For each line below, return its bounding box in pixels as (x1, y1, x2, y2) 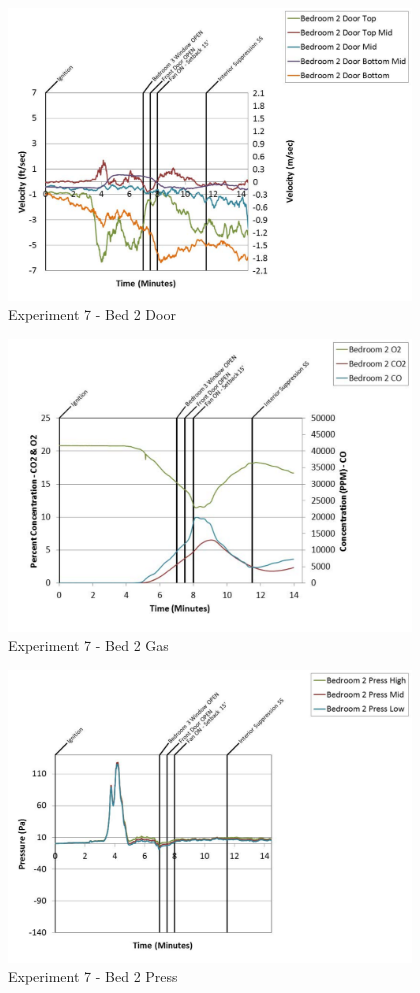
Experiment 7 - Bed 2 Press (8, 966, 178, 987)
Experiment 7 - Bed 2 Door (8, 304, 176, 325)
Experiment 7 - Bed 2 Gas (8, 635, 169, 656)
